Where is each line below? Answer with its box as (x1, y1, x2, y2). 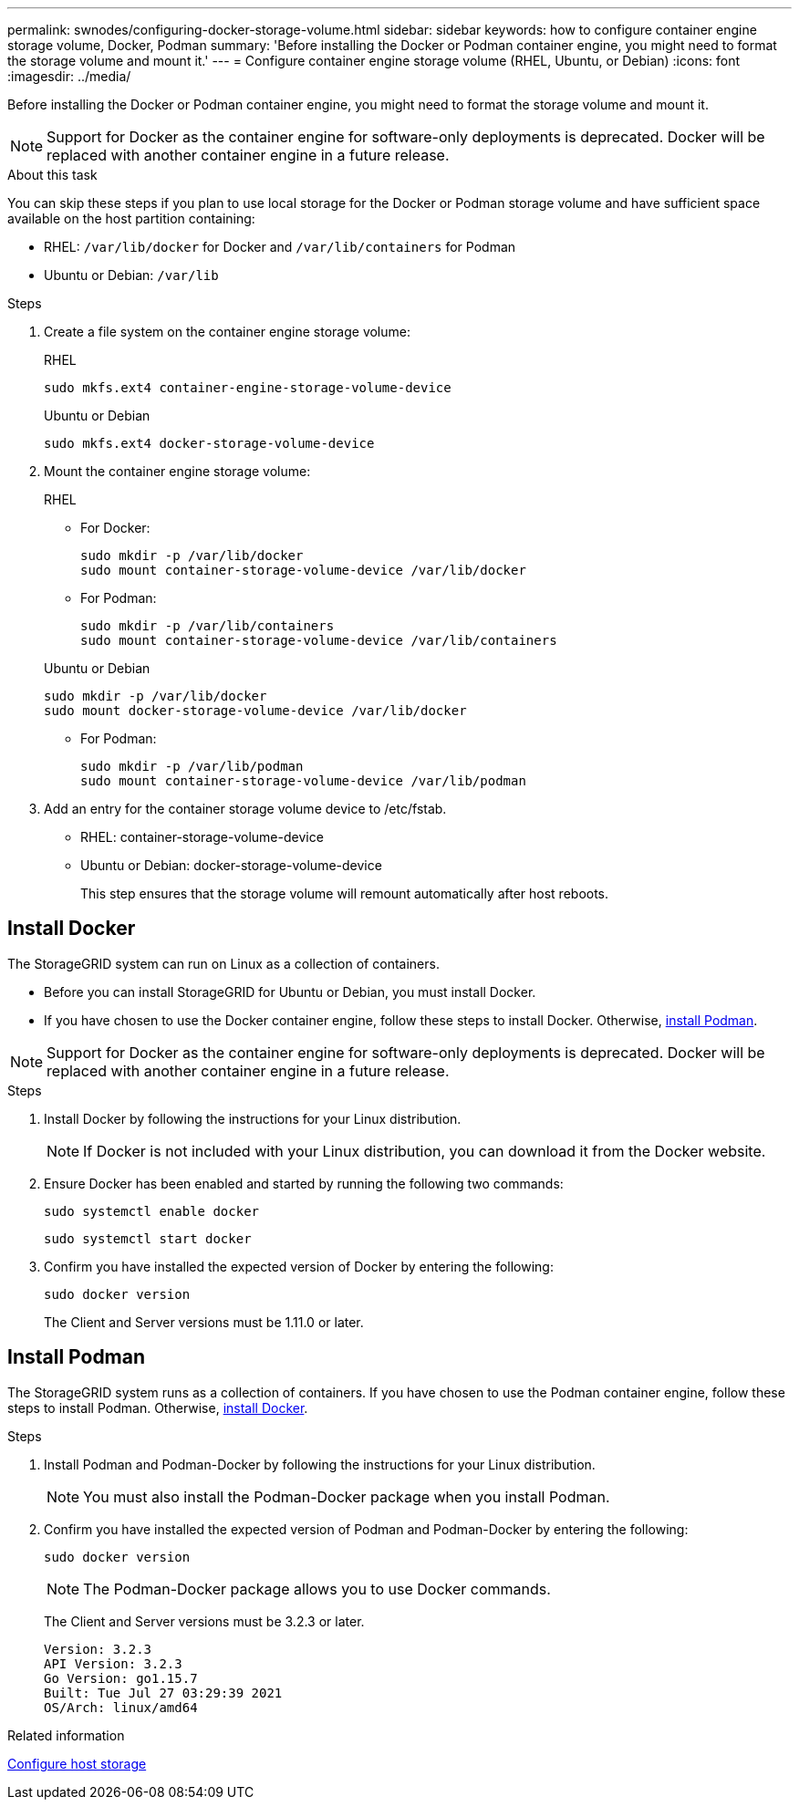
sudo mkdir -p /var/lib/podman (80, 759, 304, 774)
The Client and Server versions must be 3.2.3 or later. (44, 1613, 365, 1629)
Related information (7, 1727, 125, 1743)
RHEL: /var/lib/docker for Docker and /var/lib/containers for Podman (44, 239, 516, 254)
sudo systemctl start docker (44, 1231, 252, 1246)
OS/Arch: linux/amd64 (44, 1699, 198, 1715)
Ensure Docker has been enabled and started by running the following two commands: (44, 1175, 564, 1191)
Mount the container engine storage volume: (44, 463, 311, 479)
